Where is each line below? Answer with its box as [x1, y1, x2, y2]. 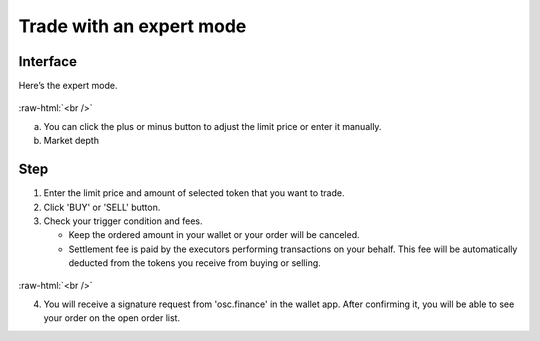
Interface [18, 53, 77, 70]
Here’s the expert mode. [18, 80, 118, 92]
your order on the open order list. [43, 312, 180, 324]
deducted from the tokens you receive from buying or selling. [68, 257, 322, 269]
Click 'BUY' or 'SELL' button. [43, 201, 161, 213]
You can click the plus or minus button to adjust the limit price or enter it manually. [43, 120, 382, 132]
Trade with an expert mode [18, 15, 247, 37]
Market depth [43, 135, 100, 147]
